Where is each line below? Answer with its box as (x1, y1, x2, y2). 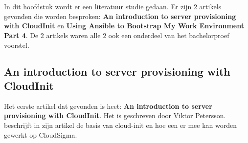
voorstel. (4, 40, 29, 50)
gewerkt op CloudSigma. (4, 129, 77, 140)
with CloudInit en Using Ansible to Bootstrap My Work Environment (4, 20, 244, 31)
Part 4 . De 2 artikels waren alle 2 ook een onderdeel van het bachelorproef (4, 30, 229, 40)
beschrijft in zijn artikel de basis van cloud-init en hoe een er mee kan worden (4, 120, 237, 130)
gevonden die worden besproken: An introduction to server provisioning (4, 11, 236, 21)
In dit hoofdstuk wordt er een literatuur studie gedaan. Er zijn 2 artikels (4, 1, 222, 12)
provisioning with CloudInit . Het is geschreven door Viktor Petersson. (4, 110, 226, 121)
